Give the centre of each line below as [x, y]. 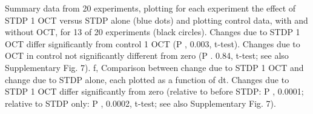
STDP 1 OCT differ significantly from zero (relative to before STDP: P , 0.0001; [154, 91]
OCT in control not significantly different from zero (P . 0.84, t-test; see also [147, 55]
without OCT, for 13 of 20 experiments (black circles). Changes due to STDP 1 [153, 32]
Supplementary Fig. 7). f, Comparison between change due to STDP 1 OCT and [154, 67]
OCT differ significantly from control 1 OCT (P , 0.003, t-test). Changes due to [153, 43]
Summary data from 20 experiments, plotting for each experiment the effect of [150, 8]
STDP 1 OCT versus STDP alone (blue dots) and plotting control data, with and [156, 20]
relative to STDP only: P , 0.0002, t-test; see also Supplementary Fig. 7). [140, 103]
